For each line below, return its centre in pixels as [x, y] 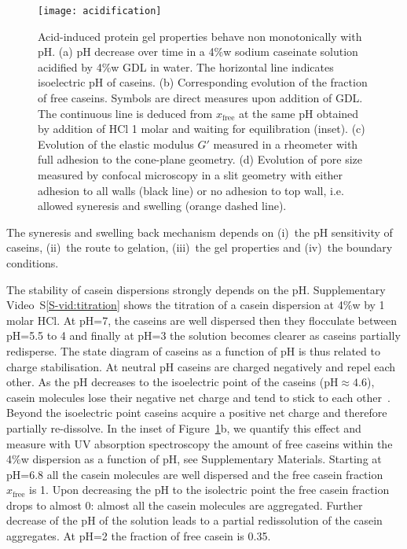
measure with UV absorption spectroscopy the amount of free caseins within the [200, 443]
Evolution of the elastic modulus [116, 144]
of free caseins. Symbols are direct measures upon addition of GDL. [200, 98]
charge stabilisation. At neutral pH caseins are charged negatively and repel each [201, 366]
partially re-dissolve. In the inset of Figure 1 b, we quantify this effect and [184, 427]
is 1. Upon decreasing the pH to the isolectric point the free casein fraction [209, 490]
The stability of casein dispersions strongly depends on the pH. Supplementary [196, 289]
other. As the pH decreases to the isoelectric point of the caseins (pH [172, 382]
